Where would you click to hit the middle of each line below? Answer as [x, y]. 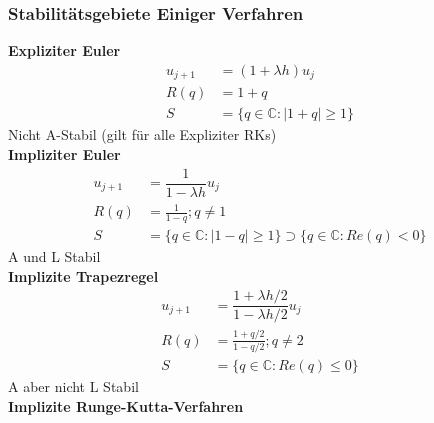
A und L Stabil [54, 256]
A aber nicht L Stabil [73, 386]
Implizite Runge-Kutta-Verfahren [126, 405]
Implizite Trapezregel [83, 275]
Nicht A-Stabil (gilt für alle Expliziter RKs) [142, 134]
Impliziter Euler [64, 153]
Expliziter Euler [64, 50]
